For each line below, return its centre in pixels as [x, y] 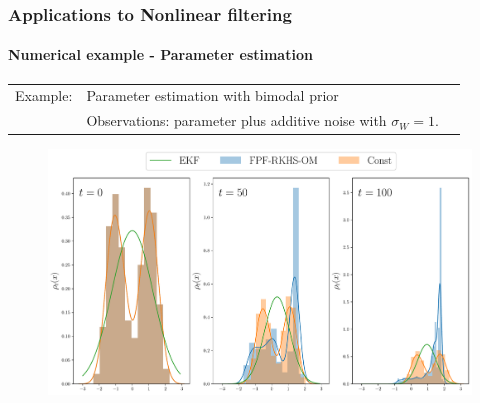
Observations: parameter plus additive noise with [236, 120]
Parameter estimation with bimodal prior [212, 95]
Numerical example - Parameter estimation [160, 54]
